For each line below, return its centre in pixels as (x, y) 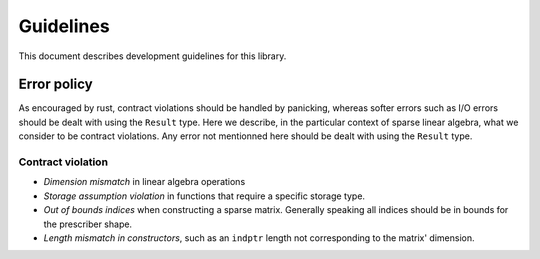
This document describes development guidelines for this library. (152, 56)
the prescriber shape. (88, 224)
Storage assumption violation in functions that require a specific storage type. (204, 196)
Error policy (56, 84)
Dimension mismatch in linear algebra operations (144, 182)
